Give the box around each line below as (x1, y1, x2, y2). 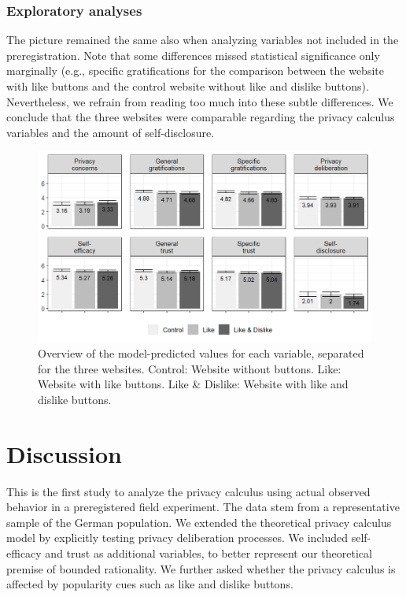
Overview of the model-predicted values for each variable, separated (38, 345, 364, 362)
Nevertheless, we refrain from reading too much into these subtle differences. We (6, 93, 393, 109)
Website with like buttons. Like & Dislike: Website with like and (38, 376, 349, 392)
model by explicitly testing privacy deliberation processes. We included (6, 529, 349, 546)
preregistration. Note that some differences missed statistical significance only (6, 46, 380, 63)
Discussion (6, 437, 122, 469)
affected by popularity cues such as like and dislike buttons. (6, 576, 293, 592)
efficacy (6, 545, 42, 562)
